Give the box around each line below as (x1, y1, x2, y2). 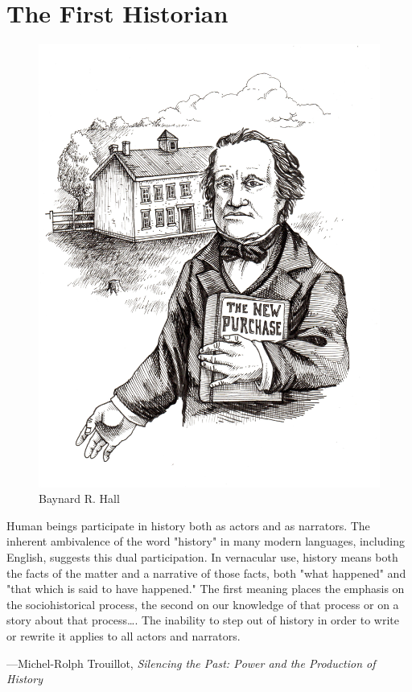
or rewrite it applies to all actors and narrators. (6, 627, 241, 644)
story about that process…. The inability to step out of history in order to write (6, 612, 399, 628)
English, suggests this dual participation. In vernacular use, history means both (6, 548, 398, 565)
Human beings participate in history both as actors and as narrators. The (6, 517, 370, 533)
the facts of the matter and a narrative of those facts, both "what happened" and (6, 564, 406, 581)
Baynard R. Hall (39, 490, 120, 507)
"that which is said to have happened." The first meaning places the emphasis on (6, 580, 405, 597)
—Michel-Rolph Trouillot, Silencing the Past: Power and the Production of (6, 654, 376, 671)
